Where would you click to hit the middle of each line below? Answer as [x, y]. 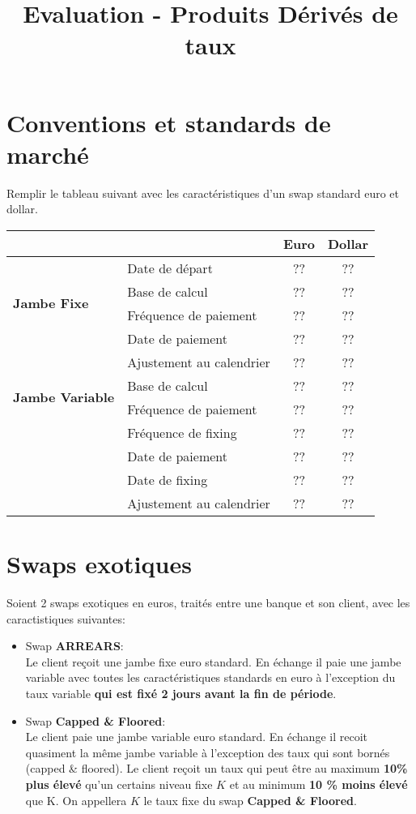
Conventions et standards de [169, 122]
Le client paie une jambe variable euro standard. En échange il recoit [196, 737]
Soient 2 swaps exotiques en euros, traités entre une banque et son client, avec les [208, 602]
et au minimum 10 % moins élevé [318, 784]
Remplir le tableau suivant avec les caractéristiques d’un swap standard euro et [203, 193]
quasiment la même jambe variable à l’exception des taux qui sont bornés [208, 752]
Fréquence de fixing [182, 432]
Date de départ [170, 268]
